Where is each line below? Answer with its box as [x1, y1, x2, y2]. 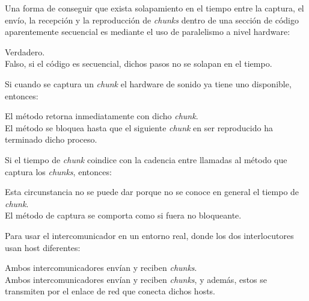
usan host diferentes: [5, 241, 81, 253]
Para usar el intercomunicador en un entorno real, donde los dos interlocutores [5, 229, 294, 241]
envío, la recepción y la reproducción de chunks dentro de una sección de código [5, 13, 299, 26]
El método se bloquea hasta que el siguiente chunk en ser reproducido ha [5, 121, 273, 134]
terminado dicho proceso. [5, 133, 97, 146]
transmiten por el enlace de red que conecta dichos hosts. [5, 285, 215, 297]
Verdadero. [5, 45, 45, 58]
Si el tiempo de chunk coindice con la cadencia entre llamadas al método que [5, 153, 287, 166]
